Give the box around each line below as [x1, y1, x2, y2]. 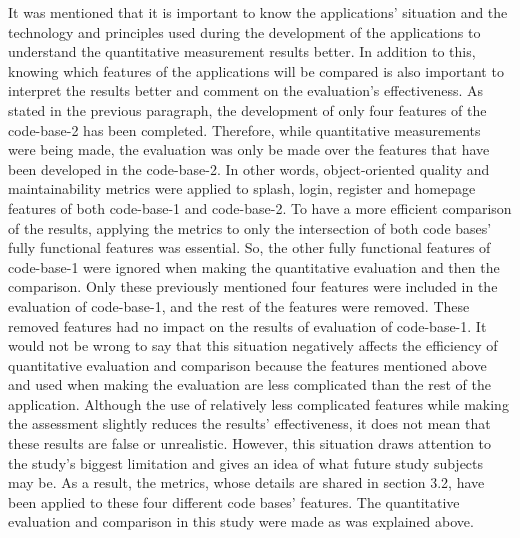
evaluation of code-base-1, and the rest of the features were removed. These [8, 295, 470, 316]
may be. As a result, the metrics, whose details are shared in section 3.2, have [8, 472, 485, 493]
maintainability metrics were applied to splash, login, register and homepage [8, 178, 476, 199]
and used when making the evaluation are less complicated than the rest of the [8, 374, 491, 395]
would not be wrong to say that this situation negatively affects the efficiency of [8, 335, 498, 356]
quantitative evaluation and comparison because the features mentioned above [8, 354, 487, 375]
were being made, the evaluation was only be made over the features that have [8, 139, 490, 160]
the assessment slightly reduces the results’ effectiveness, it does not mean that [8, 413, 491, 434]
